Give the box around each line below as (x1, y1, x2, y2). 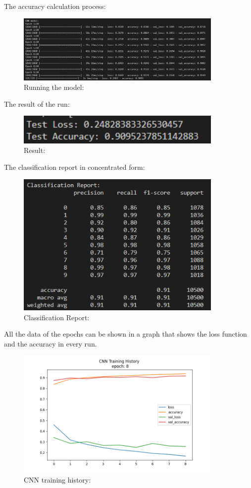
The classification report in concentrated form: (4, 161, 145, 172)
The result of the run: (4, 98, 70, 109)
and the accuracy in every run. (4, 338, 97, 349)
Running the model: (24, 82, 84, 92)
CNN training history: (24, 475, 91, 485)
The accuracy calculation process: (4, 1, 106, 11)
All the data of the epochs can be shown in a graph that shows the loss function (4, 329, 247, 339)
